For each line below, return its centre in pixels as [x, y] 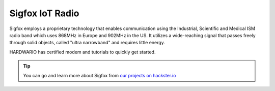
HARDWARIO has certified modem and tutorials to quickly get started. [82, 52]
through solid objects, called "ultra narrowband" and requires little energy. [87, 43]
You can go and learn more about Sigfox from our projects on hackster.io [100, 75]
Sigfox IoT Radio [44, 13]
